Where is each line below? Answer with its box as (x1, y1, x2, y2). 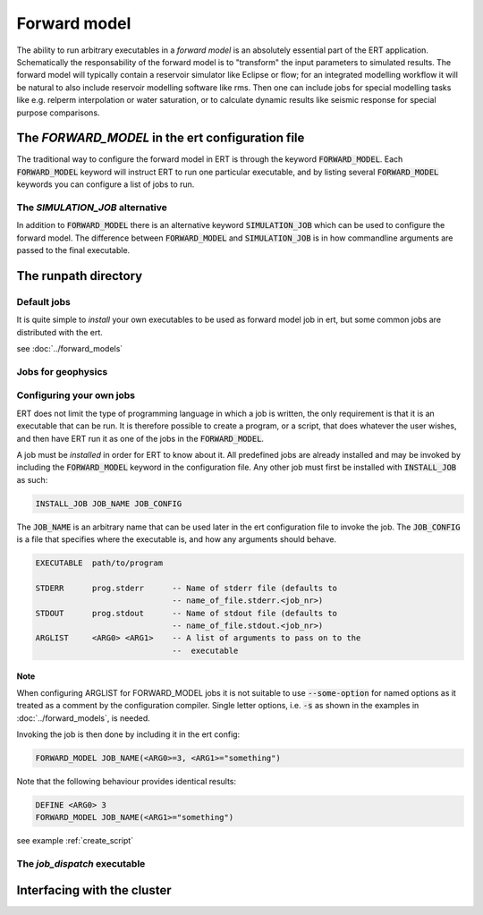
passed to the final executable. (16, 245, 131, 256)
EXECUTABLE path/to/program (35, 558, 164, 568)
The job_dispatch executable (16, 858, 146, 870)
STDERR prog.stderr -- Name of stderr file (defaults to (35, 582, 338, 593)
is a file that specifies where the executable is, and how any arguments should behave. (16, 534, 337, 545)
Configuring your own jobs (16, 389, 136, 402)
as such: (16, 474, 48, 485)
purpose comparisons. (16, 107, 100, 118)
